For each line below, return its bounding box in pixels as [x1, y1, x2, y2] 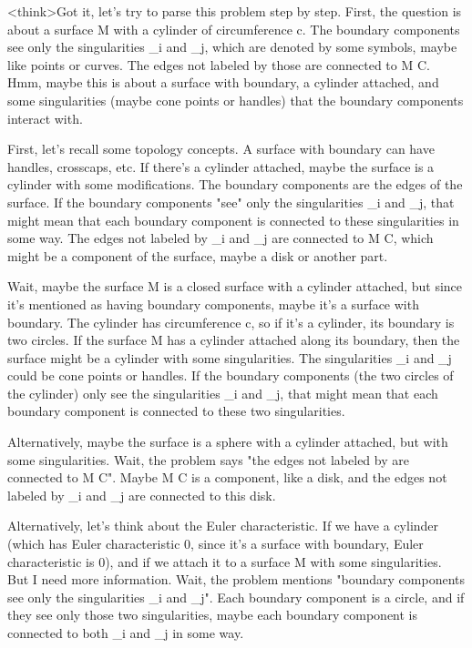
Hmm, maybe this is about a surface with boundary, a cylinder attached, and [7, 73, 439, 92]
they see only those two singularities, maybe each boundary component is [7, 605, 418, 624]
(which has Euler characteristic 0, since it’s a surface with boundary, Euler [7, 534, 424, 553]
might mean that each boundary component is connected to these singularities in [7, 210, 459, 229]
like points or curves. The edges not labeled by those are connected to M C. [7, 55, 430, 74]
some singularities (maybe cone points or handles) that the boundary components [7, 90, 464, 109]
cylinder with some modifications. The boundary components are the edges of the [7, 175, 463, 194]
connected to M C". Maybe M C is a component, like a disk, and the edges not [7, 468, 447, 487]
